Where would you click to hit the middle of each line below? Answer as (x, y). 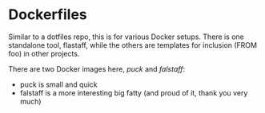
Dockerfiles (48, 15)
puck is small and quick (58, 84)
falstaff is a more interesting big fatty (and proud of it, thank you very (134, 92)
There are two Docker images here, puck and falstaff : (97, 68)
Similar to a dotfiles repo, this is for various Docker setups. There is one (126, 37)
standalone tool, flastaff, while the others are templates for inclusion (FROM (133, 45)
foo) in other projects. (44, 53)
